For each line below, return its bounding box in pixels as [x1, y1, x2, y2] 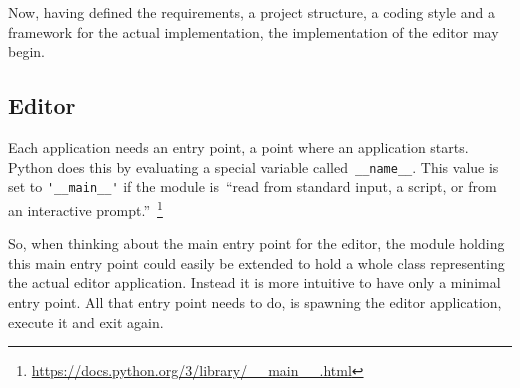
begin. [8, 41, 45, 62]
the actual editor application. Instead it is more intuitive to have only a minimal [8, 272, 501, 293]
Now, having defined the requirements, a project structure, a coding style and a [8, 2, 495, 22]
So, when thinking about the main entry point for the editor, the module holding [8, 233, 505, 254]
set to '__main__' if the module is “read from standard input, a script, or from [8, 176, 497, 197]
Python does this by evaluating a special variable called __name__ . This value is [8, 156, 499, 177]
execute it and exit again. [8, 311, 164, 332]
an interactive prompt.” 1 [8, 196, 163, 220]
